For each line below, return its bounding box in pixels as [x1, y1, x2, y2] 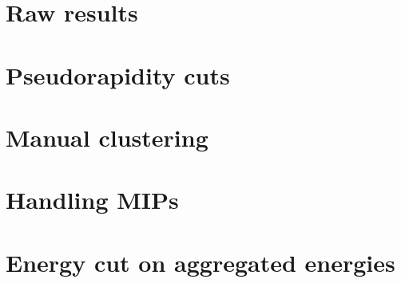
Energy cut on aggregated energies [6, 246, 395, 278]
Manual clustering [6, 120, 208, 153]
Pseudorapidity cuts [6, 58, 230, 91]
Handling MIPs [6, 183, 179, 216]
